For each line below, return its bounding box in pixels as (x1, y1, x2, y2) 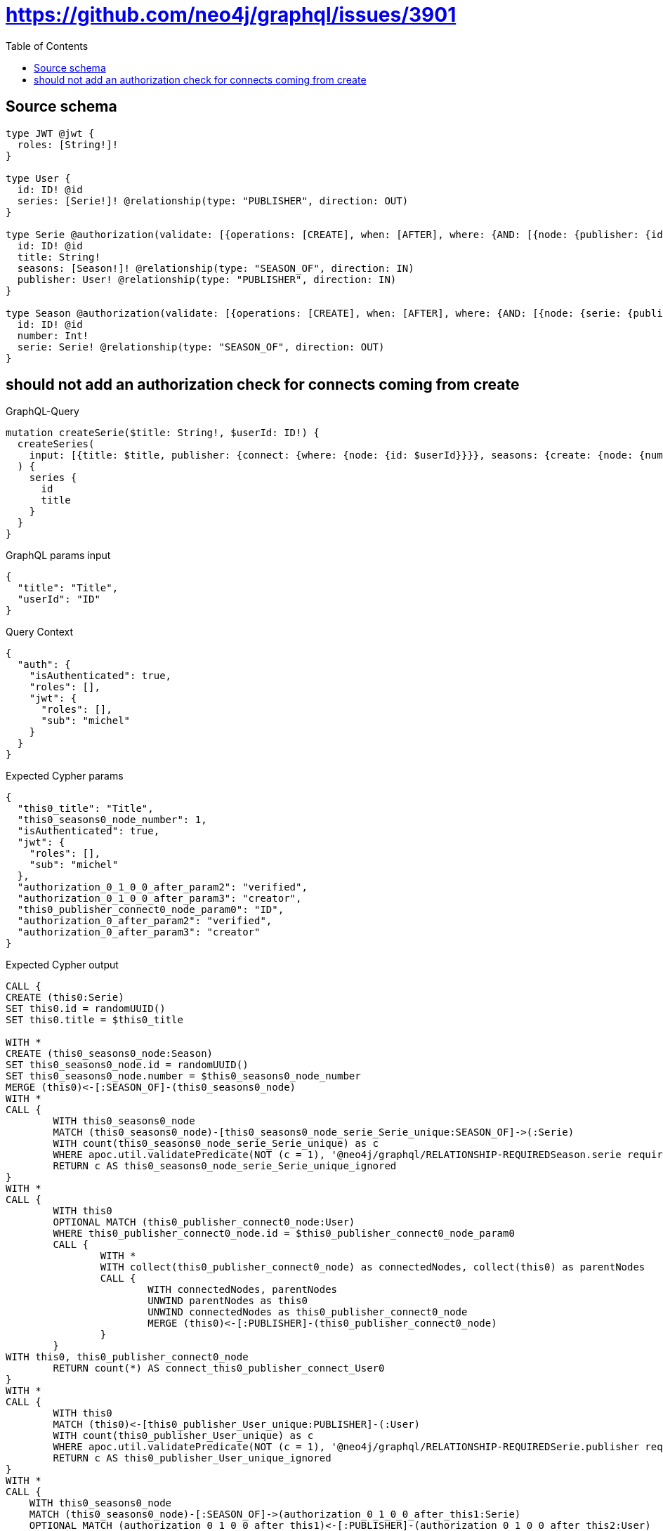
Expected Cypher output (6, 959, 119, 971)
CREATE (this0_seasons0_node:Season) (6, 1048, 214, 1060)
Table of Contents (6, 39, 88, 52)
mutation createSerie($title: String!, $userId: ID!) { (6, 427, 320, 439)
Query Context (6, 626, 74, 638)
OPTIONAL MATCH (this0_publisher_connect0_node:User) (53, 1216, 355, 1228)
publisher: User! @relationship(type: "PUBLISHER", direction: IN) (17, 273, 397, 285)
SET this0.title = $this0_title (6, 1014, 183, 1026)
